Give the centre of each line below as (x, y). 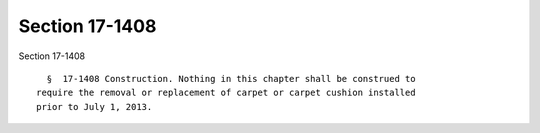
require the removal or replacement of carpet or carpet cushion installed (226, 93)
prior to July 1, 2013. (94, 106)
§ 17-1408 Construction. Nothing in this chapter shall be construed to (231, 78)
